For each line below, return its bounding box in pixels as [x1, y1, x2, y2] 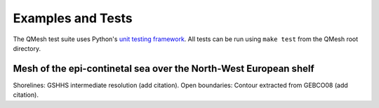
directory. [13, 44, 41, 52]
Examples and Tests [13, 10, 133, 26]
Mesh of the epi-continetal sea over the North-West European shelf [13, 63, 315, 75]
